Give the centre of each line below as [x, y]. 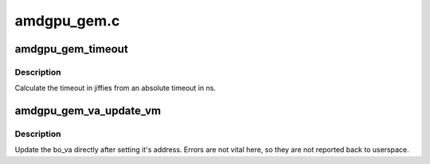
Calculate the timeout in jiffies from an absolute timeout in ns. [115, 88]
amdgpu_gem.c [67, 21]
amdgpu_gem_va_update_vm [88, 111]
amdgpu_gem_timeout [72, 49]
